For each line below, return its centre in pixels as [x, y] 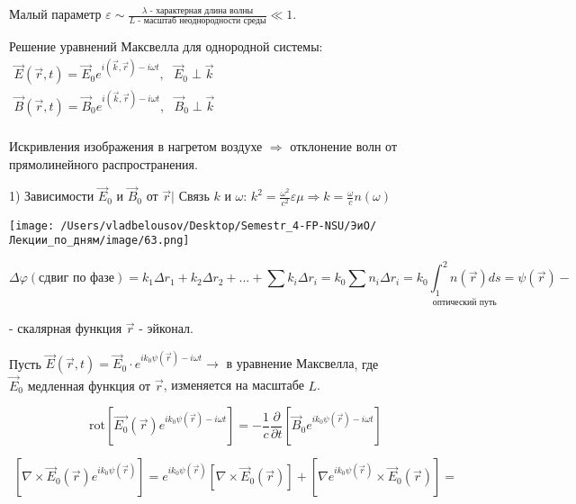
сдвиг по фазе [77, 279]
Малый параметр [55, 13]
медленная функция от [89, 387]
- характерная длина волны [202, 10]
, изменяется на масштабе [234, 385]
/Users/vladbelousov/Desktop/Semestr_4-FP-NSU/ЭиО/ [219, 225]
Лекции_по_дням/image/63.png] [99, 241]
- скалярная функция [66, 328]
